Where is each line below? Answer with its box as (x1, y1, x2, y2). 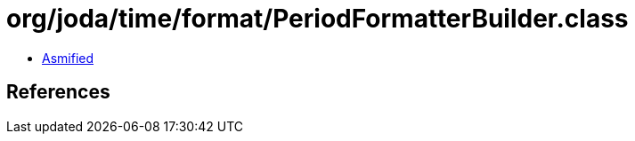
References (6, 81, 110, 104)
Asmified (42, 50, 94, 66)
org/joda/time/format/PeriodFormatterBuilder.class (6, 4, 629, 34)
